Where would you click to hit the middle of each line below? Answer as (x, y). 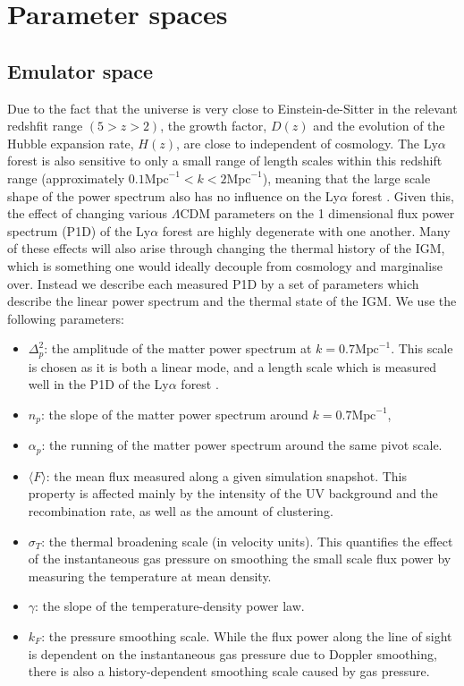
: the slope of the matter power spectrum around (174, 414)
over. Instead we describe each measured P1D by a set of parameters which (213, 283)
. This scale (422, 348)
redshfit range (45, 126)
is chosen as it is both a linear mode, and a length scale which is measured (232, 366)
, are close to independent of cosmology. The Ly (307, 143)
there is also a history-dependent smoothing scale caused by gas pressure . (229, 671)
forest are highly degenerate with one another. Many (306, 230)
